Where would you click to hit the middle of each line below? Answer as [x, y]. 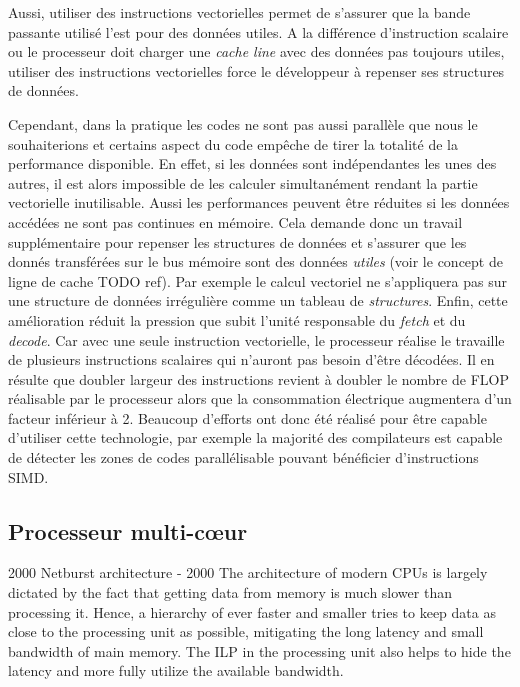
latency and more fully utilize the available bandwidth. [176, 670]
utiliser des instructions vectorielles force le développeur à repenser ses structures [256, 70]
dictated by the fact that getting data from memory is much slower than [230, 592]
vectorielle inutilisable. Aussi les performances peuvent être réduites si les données [259, 202]
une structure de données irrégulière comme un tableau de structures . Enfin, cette [258, 300]
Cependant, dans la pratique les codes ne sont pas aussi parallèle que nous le [243, 123]
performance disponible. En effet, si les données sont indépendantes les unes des [252, 163]
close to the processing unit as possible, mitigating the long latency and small [246, 631]
